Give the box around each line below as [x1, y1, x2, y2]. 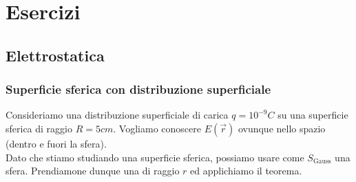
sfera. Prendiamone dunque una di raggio [6, 163, 180, 178]
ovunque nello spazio [238, 121, 326, 135]
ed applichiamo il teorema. [190, 163, 302, 178]
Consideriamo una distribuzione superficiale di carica [6, 108, 229, 122]
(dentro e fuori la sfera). [6, 136, 107, 150]
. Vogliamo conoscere [113, 121, 201, 135]
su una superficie [278, 108, 348, 122]
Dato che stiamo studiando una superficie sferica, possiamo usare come [6, 150, 304, 164]
